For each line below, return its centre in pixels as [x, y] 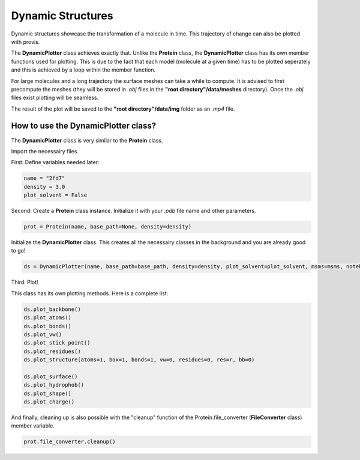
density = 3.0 [44, 187]
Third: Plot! [25, 282]
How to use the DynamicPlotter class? [84, 126]
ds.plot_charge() [49, 402]
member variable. [33, 426]
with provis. [25, 41]
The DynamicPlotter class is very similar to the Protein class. [87, 140]
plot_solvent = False [55, 195]
